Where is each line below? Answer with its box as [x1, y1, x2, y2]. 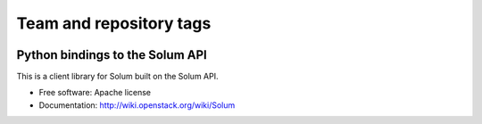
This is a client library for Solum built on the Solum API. [16, 71, 219, 82]
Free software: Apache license [38, 87, 152, 98]
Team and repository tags [16, 13, 212, 33]
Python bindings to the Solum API [16, 47, 207, 62]
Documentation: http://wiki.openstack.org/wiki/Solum [38, 99, 236, 111]
